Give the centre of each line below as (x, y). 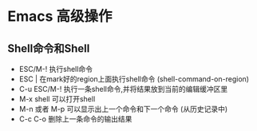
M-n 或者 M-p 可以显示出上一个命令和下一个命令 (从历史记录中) (123, 109)
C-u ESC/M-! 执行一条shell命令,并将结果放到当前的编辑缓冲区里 (123, 89)
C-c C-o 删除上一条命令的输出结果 (75, 119)
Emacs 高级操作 (60, 16)
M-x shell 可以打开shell (57, 99)
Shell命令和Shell (49, 48)
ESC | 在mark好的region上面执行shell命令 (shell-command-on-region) (134, 79)
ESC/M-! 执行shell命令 (56, 69)
